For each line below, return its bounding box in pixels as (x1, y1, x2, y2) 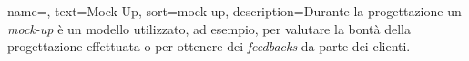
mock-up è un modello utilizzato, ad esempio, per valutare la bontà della (7, 19, 412, 38)
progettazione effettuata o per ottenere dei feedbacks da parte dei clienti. (7, 37, 411, 56)
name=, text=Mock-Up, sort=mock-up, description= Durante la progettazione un (7, 2, 462, 20)
